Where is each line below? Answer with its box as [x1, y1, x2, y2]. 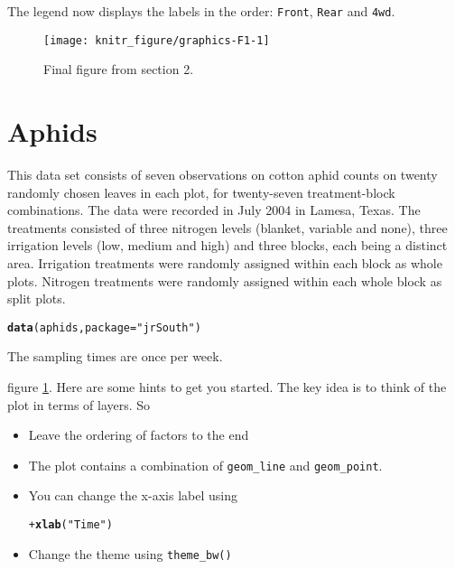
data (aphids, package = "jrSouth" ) [7, 321, 201, 334]
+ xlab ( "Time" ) [28, 518, 113, 532]
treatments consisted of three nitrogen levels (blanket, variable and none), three [7, 218, 448, 237]
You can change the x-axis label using [28, 486, 237, 505]
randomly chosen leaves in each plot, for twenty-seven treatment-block [7, 182, 395, 201]
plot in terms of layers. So [7, 395, 151, 414]
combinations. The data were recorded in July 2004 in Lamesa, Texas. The [7, 201, 421, 219]
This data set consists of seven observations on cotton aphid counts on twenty [7, 165, 438, 184]
